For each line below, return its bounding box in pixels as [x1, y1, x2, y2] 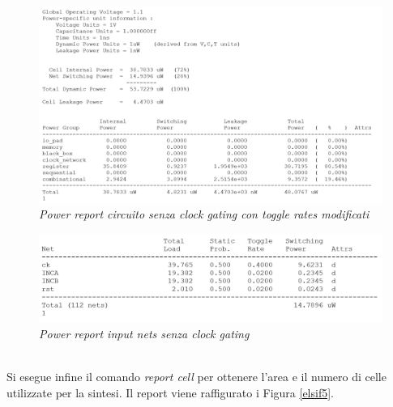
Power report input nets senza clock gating [39, 324, 250, 341]
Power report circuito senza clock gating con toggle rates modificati [39, 206, 370, 223]
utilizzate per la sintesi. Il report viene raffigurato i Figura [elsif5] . [6, 384, 334, 401]
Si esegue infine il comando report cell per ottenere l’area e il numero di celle [6, 367, 387, 384]
